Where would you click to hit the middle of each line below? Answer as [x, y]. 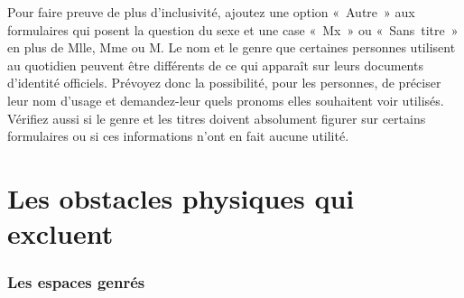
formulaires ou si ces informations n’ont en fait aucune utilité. [178, 136]
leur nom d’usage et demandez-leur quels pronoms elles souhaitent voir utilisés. [226, 100]
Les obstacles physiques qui [181, 197]
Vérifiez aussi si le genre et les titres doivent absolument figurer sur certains [217, 118]
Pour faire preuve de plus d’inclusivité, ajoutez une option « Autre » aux [211, 12]
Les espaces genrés [76, 282]
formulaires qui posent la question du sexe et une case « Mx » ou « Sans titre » [233, 29]
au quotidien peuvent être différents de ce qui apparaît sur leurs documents [215, 65]
